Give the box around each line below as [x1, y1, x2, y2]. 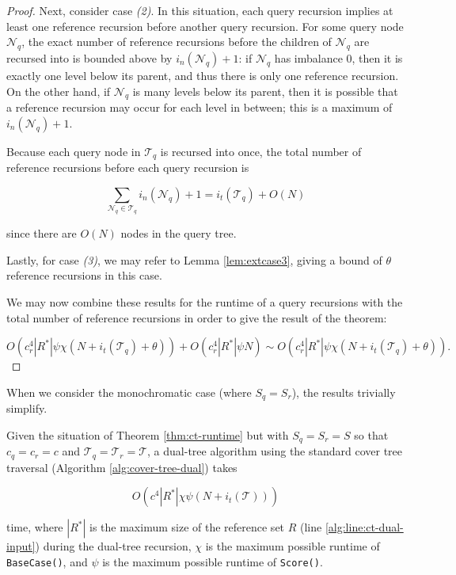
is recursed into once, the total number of [160, 143, 362, 159]
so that [354, 426, 389, 443]
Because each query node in [6, 143, 141, 159]
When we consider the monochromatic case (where [6, 383, 252, 400]
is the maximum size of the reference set [89, 519, 285, 535]
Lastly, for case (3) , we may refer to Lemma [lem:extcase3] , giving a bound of [6, 251, 382, 268]
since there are [6, 225, 77, 242]
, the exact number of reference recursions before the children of [21, 33, 332, 50]
